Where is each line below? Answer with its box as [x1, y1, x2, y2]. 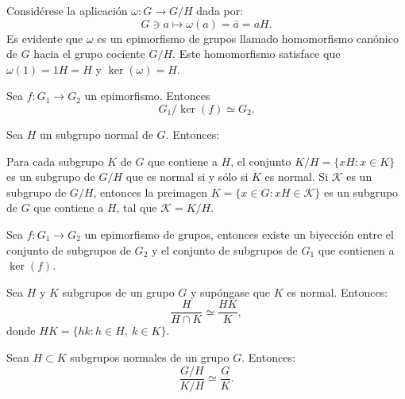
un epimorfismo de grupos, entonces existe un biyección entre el [84, 225, 394, 242]
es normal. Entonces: [287, 283, 388, 300]
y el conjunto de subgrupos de [151, 241, 298, 258]
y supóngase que [190, 283, 271, 300]
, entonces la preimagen [93, 183, 208, 200]
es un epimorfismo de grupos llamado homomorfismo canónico [97, 29, 399, 46]
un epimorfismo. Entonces [84, 87, 210, 104]
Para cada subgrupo [6, 152, 104, 169]
